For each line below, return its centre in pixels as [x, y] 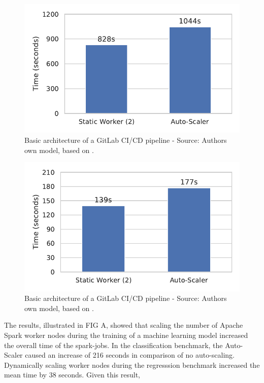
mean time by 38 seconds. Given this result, [72, 375]
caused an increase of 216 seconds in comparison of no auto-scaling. [130, 355]
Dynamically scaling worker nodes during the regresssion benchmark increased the [132, 365]
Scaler [13, 355]
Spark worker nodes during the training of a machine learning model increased [126, 335]
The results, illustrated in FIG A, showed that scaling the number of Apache [124, 325]
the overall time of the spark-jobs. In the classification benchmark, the [113, 345]
